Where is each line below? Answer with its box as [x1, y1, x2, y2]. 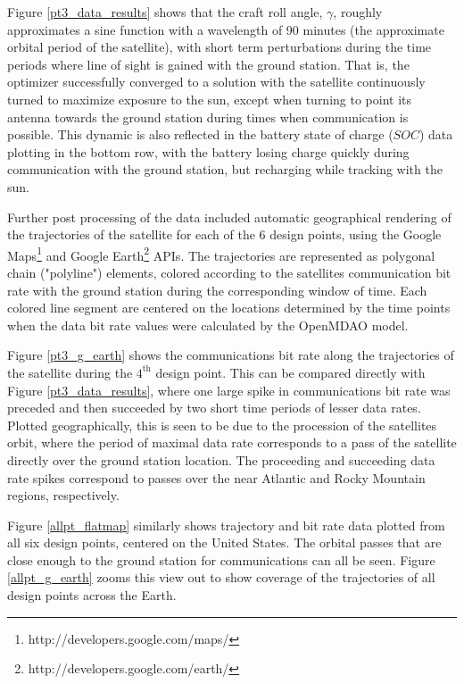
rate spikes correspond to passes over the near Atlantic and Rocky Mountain [7, 468, 426, 487]
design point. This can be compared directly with [155, 363, 426, 381]
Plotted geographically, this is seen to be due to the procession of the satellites [7, 415, 437, 434]
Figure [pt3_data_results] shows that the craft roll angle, [7, 3, 323, 21]
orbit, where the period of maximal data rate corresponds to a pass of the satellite [7, 433, 457, 452]
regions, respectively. [7, 486, 120, 505]
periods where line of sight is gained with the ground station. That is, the [7, 54, 410, 73]
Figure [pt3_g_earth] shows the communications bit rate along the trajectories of [7, 346, 454, 364]
